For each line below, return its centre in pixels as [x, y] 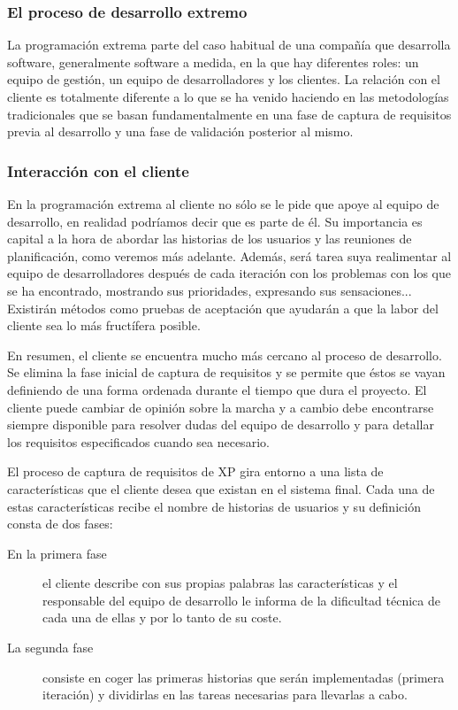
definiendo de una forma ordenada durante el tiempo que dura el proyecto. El [217, 389]
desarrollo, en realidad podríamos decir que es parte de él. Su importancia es [215, 221]
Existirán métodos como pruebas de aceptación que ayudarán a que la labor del [223, 308]
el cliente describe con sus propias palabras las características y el [220, 583]
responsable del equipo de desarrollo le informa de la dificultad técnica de [241, 600]
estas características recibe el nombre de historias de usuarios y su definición [214, 506]
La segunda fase [50, 648]
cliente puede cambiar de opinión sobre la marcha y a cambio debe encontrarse [221, 407]
